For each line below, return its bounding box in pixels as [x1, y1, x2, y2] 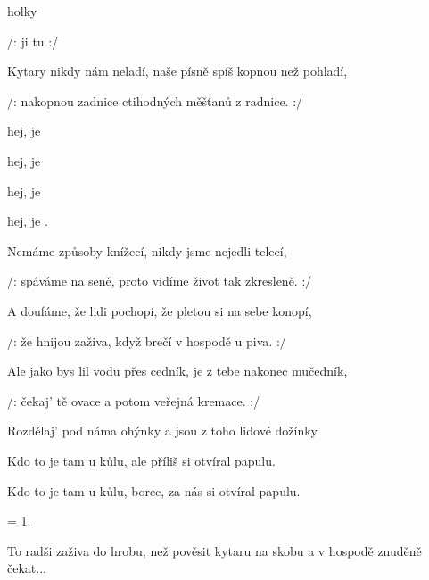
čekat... [7, 559, 46, 577]
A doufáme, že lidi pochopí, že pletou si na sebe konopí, [7, 301, 312, 319]
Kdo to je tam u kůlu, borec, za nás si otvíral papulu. [7, 481, 301, 500]
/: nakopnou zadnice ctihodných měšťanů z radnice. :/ [7, 91, 303, 110]
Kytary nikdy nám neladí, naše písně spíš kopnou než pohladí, [7, 62, 348, 80]
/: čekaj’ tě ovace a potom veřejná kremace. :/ [7, 391, 260, 410]
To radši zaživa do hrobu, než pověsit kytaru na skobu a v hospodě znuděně [7, 541, 422, 559]
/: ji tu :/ [7, 31, 59, 50]
